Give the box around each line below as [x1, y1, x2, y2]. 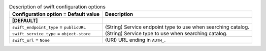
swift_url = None [12, 37, 50, 44]
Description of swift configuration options [9, 3, 106, 10]
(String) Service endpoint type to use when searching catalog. [105, 24, 250, 30]
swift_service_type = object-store [12, 30, 91, 37]
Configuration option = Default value [12, 11, 100, 18]
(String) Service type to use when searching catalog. [105, 30, 228, 37]
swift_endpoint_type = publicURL [12, 24, 86, 30]
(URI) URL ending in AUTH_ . [105, 37, 166, 44]
